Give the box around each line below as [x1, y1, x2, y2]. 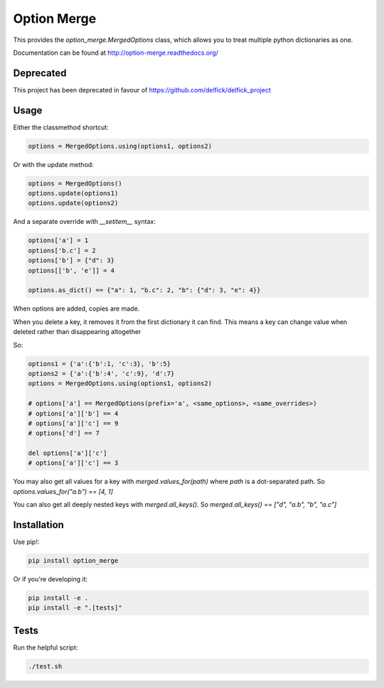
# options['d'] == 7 [28, 429, 100, 437]
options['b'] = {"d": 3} [28, 257, 115, 264]
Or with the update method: [13, 160, 94, 168]
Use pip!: [13, 537, 40, 547]
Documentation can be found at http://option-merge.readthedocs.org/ [13, 48, 218, 57]
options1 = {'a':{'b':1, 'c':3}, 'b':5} [28, 360, 171, 367]
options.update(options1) [28, 189, 119, 198]
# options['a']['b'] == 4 [28, 409, 119, 417]
